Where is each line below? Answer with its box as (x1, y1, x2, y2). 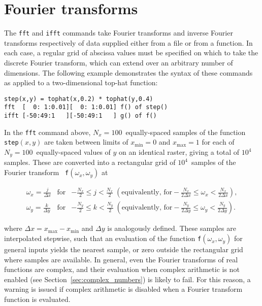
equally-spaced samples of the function (125, 126, 246, 137)
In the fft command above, (4, 126, 91, 137)
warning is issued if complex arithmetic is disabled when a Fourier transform (4, 284, 243, 294)
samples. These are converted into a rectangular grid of (4, 157, 176, 167)
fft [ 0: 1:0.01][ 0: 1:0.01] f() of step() (4, 104, 168, 111)
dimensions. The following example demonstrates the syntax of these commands (4, 67, 253, 78)
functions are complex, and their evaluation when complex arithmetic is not (4, 264, 240, 275)
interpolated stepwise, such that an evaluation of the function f (4, 233, 202, 244)
